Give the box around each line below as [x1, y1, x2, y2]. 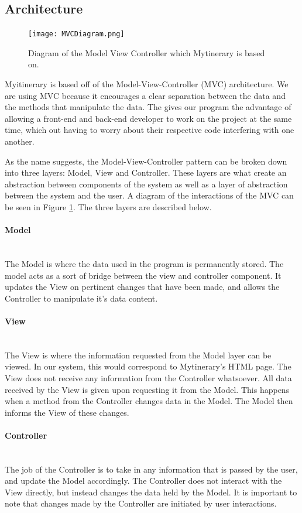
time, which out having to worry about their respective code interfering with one [5, 124, 294, 136]
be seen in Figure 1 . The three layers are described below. [5, 200, 212, 213]
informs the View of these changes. [5, 406, 129, 418]
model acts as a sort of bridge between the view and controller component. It [5, 269, 282, 281]
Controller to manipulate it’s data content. [5, 292, 158, 304]
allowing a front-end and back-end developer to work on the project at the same [5, 112, 292, 124]
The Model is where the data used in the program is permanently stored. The [5, 257, 284, 269]
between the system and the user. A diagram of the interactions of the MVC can [5, 189, 294, 201]
